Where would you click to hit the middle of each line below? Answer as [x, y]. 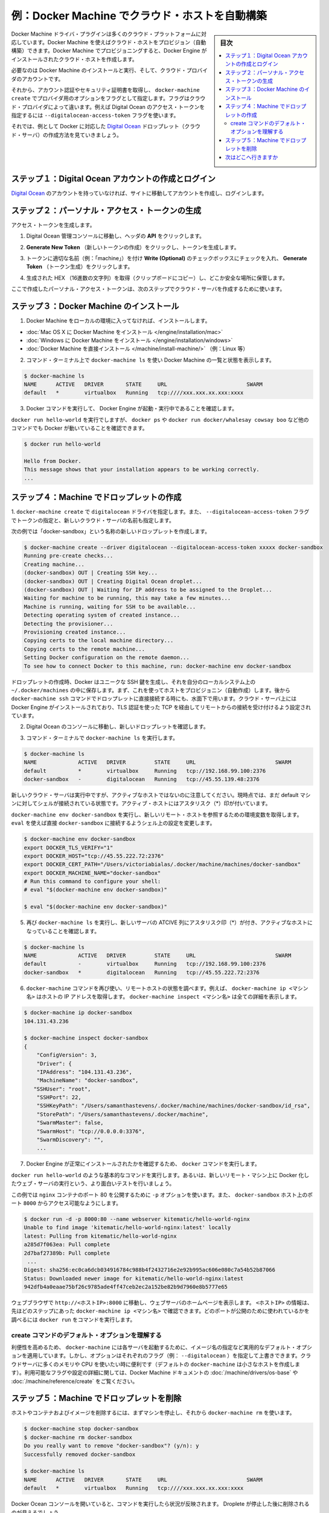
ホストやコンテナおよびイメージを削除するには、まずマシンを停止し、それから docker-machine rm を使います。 [153, 1413]
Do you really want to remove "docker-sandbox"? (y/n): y [111, 1446]
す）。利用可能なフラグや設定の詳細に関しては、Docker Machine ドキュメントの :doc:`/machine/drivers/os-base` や [155, 1373]
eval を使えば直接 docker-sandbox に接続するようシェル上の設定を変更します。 [113, 823]
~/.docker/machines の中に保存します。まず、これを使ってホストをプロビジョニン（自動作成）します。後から [151, 690]
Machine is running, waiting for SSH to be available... [110, 606]
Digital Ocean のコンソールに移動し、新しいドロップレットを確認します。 [117, 727]
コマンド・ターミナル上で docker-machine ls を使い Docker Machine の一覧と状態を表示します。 [150, 359]
